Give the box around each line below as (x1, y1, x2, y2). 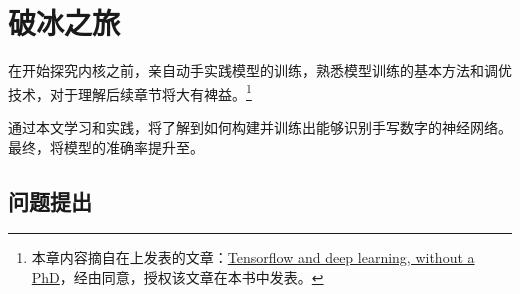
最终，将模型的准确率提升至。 (8, 136, 204, 157)
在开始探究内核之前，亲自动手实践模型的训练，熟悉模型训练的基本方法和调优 (8, 60, 512, 81)
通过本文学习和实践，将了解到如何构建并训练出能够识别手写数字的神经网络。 (8, 116, 512, 137)
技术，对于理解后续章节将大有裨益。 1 (8, 80, 252, 104)
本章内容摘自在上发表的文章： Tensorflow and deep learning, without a (31, 247, 475, 268)
